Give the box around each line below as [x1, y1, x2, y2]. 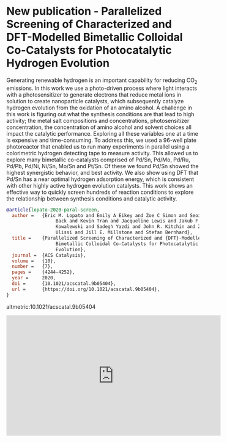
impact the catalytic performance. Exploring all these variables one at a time [6, 130, 199, 137]
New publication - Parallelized [6, 4, 162, 18]
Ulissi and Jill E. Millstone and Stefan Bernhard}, [55, 229, 193, 236]
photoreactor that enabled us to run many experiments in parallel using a [6, 142, 190, 150]
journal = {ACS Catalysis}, [12, 252, 86, 258]
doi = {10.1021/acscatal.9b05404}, [12, 281, 116, 287]
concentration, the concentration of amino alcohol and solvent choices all [6, 123, 192, 131]
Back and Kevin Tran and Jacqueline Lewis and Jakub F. [55, 218, 201, 224]
